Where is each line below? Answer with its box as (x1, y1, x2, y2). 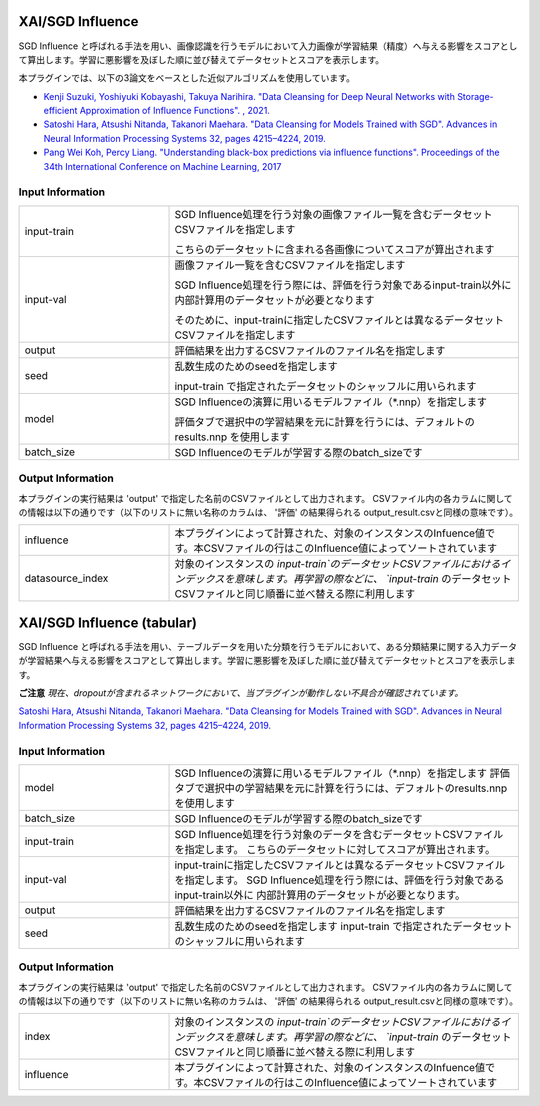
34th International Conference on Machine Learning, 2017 (43, 160, 282, 172)
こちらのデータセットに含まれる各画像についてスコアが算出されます (174, 242, 495, 256)
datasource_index (24, 571, 109, 585)
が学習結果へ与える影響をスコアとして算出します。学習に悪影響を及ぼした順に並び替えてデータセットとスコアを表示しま (18, 655, 516, 667)
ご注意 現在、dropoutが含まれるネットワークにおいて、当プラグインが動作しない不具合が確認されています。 (18, 687, 464, 699)
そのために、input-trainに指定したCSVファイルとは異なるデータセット (174, 313, 505, 327)
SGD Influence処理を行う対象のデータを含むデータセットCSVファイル (174, 827, 504, 841)
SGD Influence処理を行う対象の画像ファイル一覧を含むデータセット (174, 207, 493, 221)
